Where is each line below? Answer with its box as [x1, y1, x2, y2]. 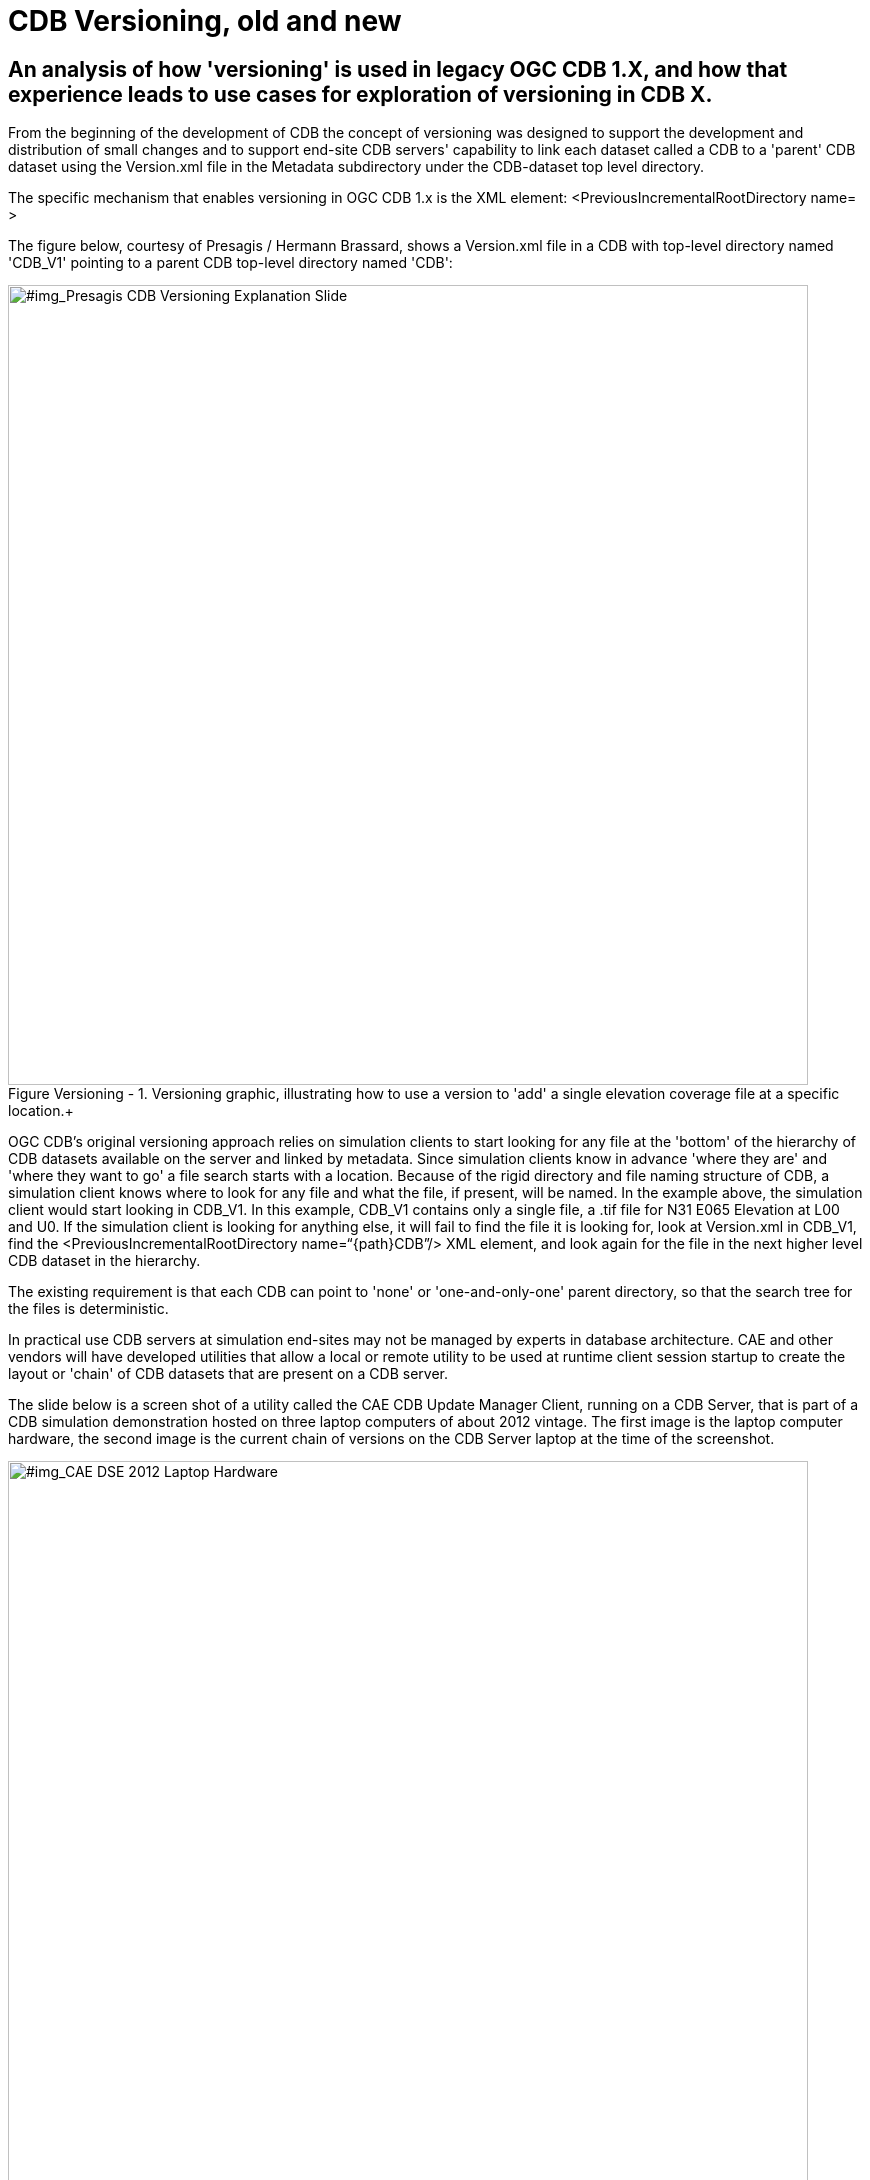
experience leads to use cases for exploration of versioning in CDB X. [8, 81, 713, 107]
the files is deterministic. [8, 1300, 169, 1318]
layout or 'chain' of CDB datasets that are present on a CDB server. [8, 1365, 448, 1383]
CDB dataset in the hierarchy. [8, 1252, 201, 1270]
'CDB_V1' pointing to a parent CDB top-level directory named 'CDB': [8, 254, 453, 272]
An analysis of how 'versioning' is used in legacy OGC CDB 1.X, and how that [8, 56, 788, 82]
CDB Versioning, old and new [8, 4, 402, 38]
